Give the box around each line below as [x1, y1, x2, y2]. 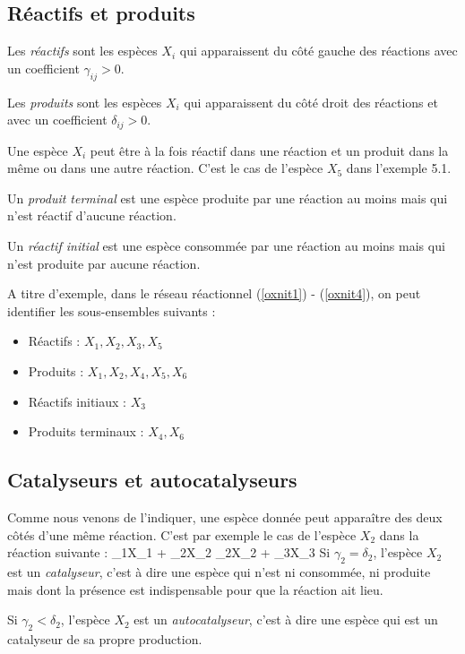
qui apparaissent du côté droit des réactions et [184, 92, 438, 111]
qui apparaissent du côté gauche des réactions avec [179, 41, 458, 60]
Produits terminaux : [28, 422, 144, 441]
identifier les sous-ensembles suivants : [7, 301, 216, 320]
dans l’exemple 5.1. [346, 159, 452, 177]
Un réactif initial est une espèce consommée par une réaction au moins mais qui [7, 237, 445, 255]
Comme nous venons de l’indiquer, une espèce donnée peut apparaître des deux [7, 507, 443, 526]
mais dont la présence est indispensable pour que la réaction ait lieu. [7, 580, 383, 598]
